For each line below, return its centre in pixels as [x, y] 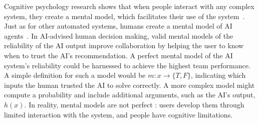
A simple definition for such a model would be [75, 75]
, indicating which [218, 75]
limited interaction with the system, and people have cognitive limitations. [118, 114]
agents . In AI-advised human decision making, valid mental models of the [119, 35]
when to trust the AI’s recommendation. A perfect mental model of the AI [118, 55]
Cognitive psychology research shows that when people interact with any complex [129, 6]
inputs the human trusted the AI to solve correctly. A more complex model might [129, 85]
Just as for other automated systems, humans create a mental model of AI [118, 26]
